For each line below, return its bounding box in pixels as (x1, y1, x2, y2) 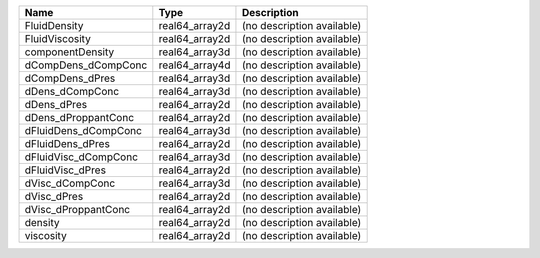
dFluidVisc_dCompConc (24, 150, 139, 164)
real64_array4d (158, 58, 231, 72)
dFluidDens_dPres (24, 137, 110, 150)
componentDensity (24, 45, 115, 59)
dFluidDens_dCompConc (24, 124, 142, 137)
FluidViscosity (24, 32, 92, 45)
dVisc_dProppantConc (24, 203, 130, 216)
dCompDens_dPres (24, 71, 116, 85)
